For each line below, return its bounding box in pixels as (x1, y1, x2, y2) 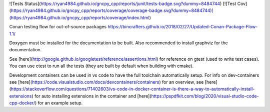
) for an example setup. (34, 100, 83, 106)
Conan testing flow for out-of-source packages (9, 24, 107, 30)
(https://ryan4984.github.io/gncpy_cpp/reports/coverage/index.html (9, 14, 149, 20)
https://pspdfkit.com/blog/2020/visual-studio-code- (150, 93, 259, 99)
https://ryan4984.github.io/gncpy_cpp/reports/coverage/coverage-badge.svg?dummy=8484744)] (10, 7, 213, 13)
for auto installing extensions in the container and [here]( (34, 93, 151, 99)
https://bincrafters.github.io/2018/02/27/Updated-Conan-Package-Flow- (107, 24, 258, 30)
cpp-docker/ (9, 100, 35, 106)
